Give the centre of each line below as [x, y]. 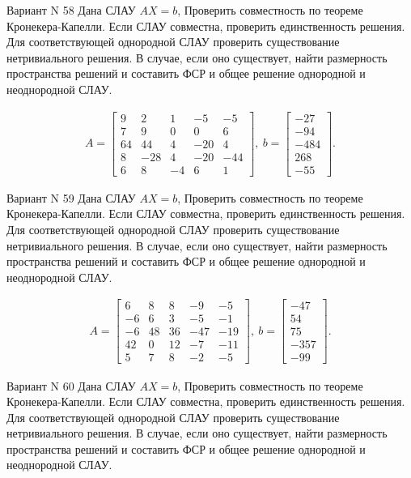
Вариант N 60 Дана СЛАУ [71, 385]
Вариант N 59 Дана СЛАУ [71, 197]
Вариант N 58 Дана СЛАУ [71, 10]
